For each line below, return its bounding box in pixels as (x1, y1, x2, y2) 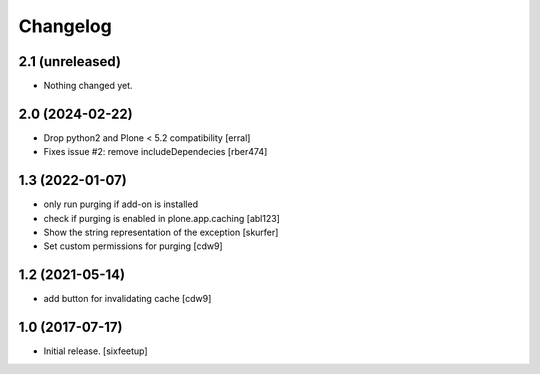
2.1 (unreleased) (18, 53, 122, 70)
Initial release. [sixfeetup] (43, 345, 149, 357)
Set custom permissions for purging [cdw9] (43, 240, 224, 252)
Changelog (18, 15, 112, 37)
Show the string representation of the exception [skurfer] (43, 226, 279, 239)
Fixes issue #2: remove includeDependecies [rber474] (43, 146, 268, 158)
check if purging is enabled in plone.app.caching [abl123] (43, 212, 280, 224)
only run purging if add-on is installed (43, 198, 199, 210)
